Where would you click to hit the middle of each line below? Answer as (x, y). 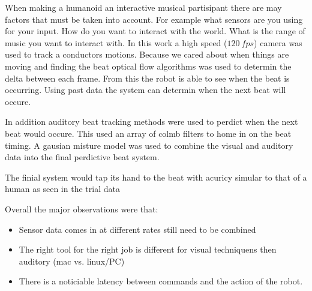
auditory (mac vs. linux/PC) (72, 261)
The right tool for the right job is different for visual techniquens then (148, 249)
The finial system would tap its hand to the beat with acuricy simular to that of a (156, 177)
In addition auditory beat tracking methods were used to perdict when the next (151, 121)
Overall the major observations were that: (82, 208)
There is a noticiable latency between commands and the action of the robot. (161, 281)
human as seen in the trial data (62, 189)
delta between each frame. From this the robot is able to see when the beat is (147, 78)
